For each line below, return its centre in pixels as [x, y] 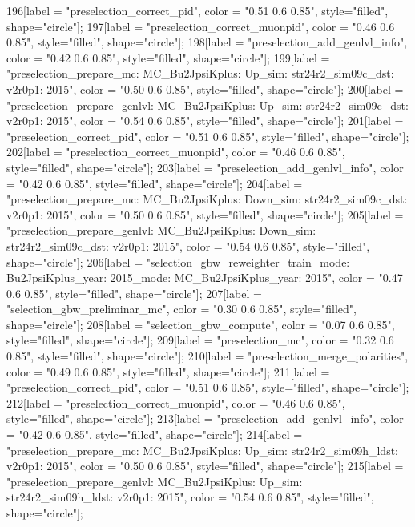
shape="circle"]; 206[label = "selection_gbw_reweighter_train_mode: [178, 261]
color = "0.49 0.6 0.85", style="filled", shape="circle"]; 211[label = [168, 371]
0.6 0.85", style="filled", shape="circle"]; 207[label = [134, 293]
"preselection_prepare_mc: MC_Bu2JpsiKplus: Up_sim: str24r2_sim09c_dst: [200, 73]
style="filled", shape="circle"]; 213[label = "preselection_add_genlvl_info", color [205, 418]
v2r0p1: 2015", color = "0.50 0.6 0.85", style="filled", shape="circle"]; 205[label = [205, 214]
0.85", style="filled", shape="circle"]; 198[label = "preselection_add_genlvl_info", [207, 42]
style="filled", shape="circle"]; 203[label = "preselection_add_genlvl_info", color [205, 167]
